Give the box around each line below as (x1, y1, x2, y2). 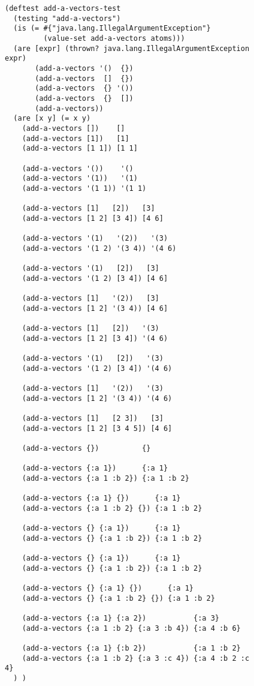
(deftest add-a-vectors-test (5, 4, 121, 13)
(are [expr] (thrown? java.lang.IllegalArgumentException (13, 44, 250, 53)
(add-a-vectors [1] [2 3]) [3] (22, 414, 164, 423)
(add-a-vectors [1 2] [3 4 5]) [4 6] (22, 424, 173, 433)
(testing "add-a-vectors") (13, 14, 121, 23)
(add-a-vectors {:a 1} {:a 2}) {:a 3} (22, 614, 219, 623)
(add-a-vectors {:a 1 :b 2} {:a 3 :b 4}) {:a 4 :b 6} (22, 624, 241, 633)
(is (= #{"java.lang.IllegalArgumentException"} (13, 24, 211, 33)
